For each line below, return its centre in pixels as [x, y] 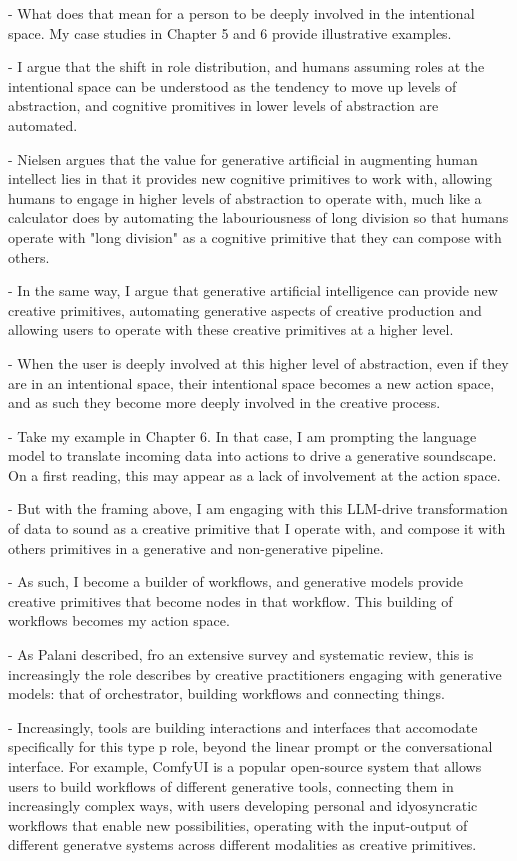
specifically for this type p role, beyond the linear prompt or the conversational [250, 746]
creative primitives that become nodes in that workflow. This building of [230, 600]
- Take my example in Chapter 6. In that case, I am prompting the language [242, 435]
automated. [43, 124]
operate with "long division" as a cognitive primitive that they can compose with [255, 236]
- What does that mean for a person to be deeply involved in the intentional [241, 13]
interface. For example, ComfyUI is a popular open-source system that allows [245, 766]
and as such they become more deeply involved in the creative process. [224, 402]
